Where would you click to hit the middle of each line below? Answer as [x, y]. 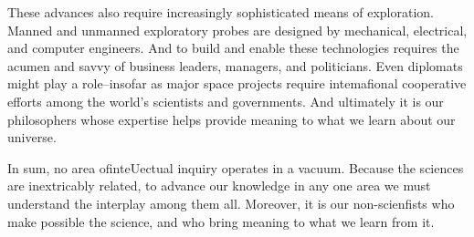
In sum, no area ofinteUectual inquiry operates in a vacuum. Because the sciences [236, 167]
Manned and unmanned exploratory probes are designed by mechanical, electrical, [237, 30]
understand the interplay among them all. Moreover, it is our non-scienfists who [231, 203]
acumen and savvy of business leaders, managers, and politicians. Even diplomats [235, 65]
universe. [32, 137]
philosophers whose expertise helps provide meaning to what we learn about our [232, 119]
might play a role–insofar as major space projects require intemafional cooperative [237, 83]
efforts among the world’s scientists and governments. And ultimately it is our [226, 101]
